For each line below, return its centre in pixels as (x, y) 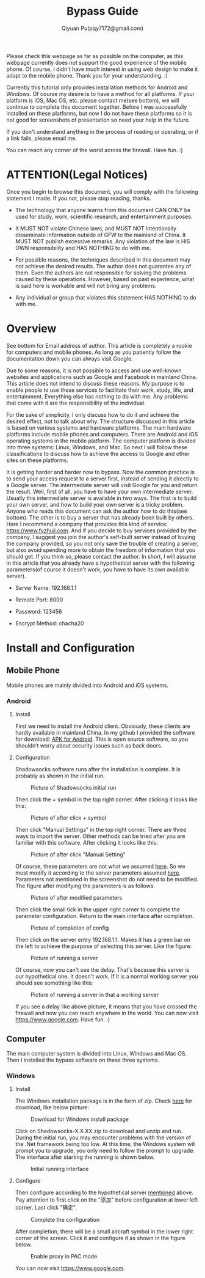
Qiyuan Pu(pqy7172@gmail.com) (103, 28)
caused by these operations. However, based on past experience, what (105, 279)
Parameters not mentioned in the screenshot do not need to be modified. (107, 880)
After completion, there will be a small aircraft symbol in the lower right (104, 1232)
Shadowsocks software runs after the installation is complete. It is (98, 769)
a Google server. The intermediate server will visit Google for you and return (102, 485)
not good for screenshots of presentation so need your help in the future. (98, 120)
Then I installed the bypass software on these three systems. (83, 1060)
